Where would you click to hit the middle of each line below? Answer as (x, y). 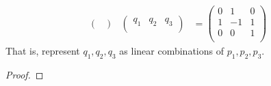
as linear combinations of (171, 51)
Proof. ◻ (25, 75)
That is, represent (43, 51)
